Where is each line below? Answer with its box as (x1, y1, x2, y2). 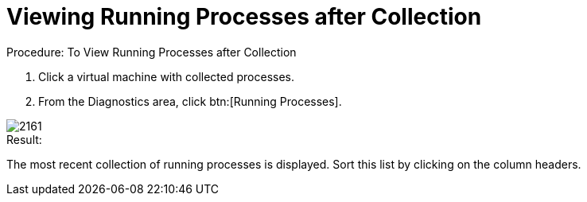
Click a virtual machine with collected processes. (38, 69, 295, 84)
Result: (6, 132, 42, 146)
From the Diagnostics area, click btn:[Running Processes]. (38, 94, 342, 108)
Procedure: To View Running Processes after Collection (6, 45, 297, 59)
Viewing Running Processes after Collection (6, 3, 482, 30)
